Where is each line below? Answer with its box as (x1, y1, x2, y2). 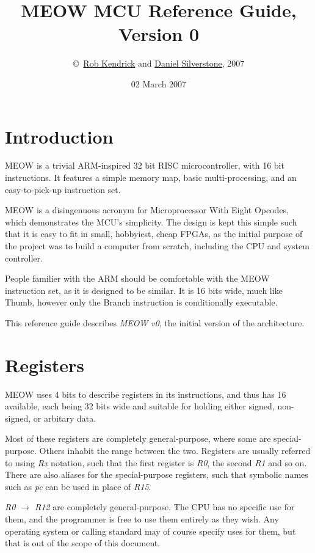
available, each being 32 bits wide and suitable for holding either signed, (5, 400, 275, 412)
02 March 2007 (131, 77, 187, 90)
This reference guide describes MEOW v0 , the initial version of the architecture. (5, 316, 305, 329)
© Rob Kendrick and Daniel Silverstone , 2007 (73, 57, 245, 70)
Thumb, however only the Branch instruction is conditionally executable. (5, 296, 278, 309)
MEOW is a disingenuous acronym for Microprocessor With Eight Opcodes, (5, 203, 289, 216)
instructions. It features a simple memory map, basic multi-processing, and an (5, 171, 297, 184)
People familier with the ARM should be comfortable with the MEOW (5, 272, 270, 285)
